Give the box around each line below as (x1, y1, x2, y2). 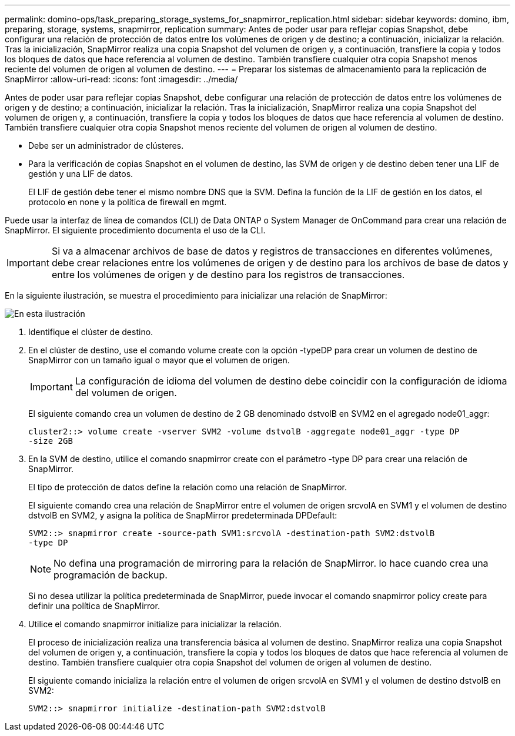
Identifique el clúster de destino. (28, 327, 153, 337)
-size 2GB (28, 436, 73, 446)
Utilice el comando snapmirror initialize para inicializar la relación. (28, 619, 282, 629)
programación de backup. (53, 569, 168, 581)
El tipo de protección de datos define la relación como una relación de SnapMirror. (28, 482, 347, 492)
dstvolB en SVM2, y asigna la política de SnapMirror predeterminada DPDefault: (28, 510, 337, 520)
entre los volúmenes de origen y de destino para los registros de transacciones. (51, 269, 405, 280)
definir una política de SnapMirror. (28, 601, 160, 611)
